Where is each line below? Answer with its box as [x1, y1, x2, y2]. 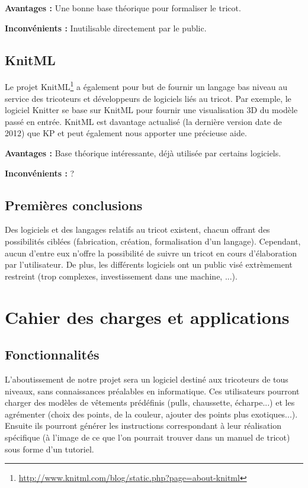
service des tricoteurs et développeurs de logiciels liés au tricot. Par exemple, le [5, 92, 291, 104]
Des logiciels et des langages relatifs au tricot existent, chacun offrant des [5, 223, 270, 236]
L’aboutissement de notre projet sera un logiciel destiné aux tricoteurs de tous [5, 373, 288, 385]
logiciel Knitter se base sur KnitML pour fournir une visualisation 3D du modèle [5, 104, 298, 116]
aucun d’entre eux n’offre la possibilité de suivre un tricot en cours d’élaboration [5, 246, 297, 259]
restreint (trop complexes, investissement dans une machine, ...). [5, 269, 238, 282]
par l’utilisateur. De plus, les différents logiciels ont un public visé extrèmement [5, 258, 293, 271]
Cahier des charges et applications [5, 304, 290, 329]
